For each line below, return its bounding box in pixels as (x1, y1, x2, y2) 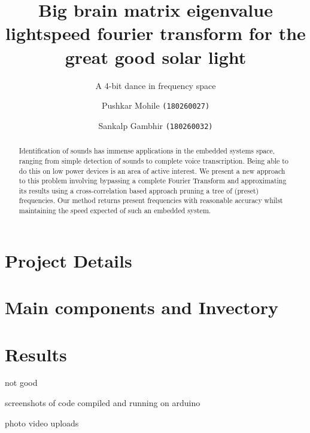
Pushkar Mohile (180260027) (101, 99, 210, 112)
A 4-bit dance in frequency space (95, 79, 216, 91)
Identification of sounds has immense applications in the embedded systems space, (19, 146, 275, 156)
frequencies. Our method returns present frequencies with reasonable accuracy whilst (19, 195, 283, 205)
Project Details (5, 248, 132, 272)
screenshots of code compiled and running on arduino (5, 397, 200, 409)
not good (5, 376, 38, 389)
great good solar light (65, 44, 247, 69)
